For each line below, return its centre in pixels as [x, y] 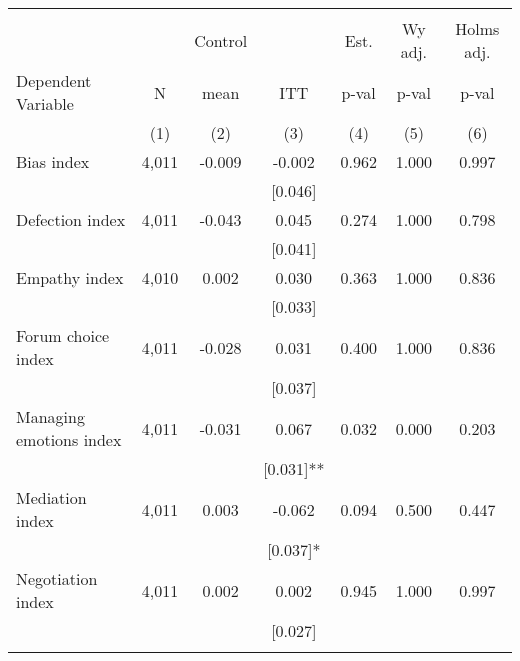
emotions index [69, 439]
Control [221, 40]
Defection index [71, 219]
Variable [45, 103]
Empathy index [70, 277]
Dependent [54, 80]
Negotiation [57, 578]
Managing [50, 416]
